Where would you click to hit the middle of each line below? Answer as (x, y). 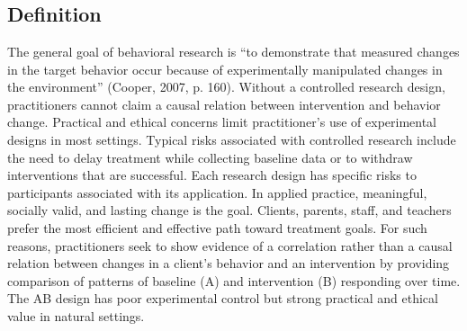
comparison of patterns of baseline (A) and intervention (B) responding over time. (234, 280)
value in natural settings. (76, 315)
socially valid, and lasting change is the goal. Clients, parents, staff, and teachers (229, 210)
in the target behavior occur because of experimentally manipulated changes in (225, 69)
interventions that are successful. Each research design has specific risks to (212, 175)
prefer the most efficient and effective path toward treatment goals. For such (217, 227)
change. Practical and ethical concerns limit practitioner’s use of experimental (222, 122)
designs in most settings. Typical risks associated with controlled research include (232, 139)
